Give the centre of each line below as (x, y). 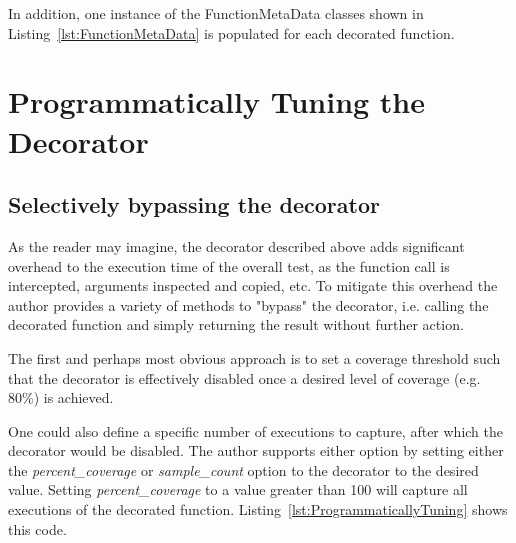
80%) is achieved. (61, 397)
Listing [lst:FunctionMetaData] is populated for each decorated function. (231, 32)
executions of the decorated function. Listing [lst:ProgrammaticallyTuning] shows (258, 509)
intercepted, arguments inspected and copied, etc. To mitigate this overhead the (253, 285)
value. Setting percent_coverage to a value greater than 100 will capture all (238, 489)
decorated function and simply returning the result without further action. (236, 324)
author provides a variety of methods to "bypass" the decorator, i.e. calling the (248, 304)
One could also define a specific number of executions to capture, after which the (255, 430)
